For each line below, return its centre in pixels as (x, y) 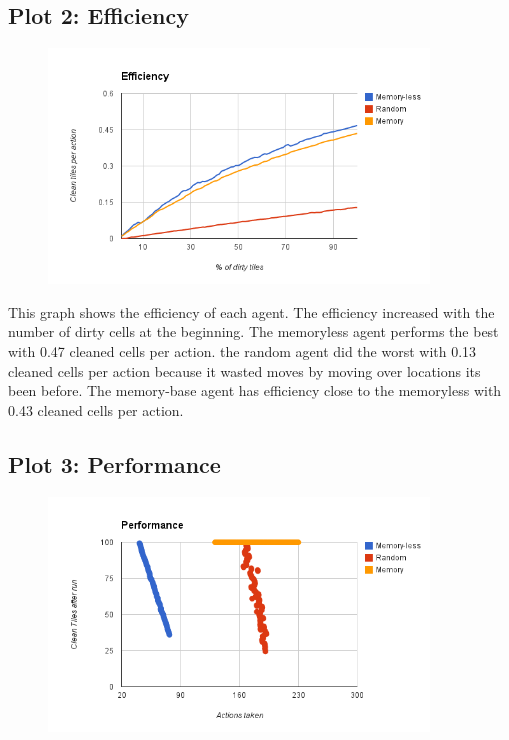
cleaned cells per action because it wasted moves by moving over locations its (244, 370)
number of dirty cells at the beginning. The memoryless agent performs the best (253, 331)
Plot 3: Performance (114, 463)
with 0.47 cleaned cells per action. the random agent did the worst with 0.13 (242, 350)
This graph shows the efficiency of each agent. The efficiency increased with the (251, 311)
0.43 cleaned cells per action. (96, 409)
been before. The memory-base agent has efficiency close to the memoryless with (255, 390)
